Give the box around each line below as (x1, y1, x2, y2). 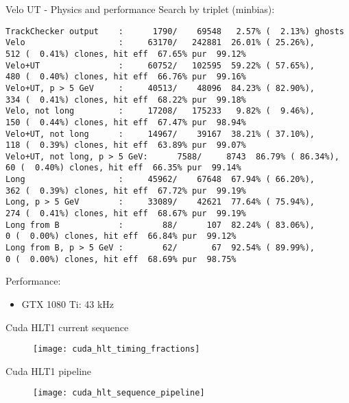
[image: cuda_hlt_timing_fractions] (33, 344, 200, 354)
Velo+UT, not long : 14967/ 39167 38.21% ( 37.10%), (5, 129, 315, 139)
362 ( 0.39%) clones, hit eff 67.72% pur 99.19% (5, 185, 246, 196)
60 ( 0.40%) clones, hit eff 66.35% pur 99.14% (5, 163, 241, 173)
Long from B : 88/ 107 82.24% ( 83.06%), (5, 220, 315, 230)
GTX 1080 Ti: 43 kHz (21, 296, 115, 311)
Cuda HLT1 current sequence (5, 320, 129, 334)
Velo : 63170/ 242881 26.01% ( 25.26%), (5, 38, 315, 48)
